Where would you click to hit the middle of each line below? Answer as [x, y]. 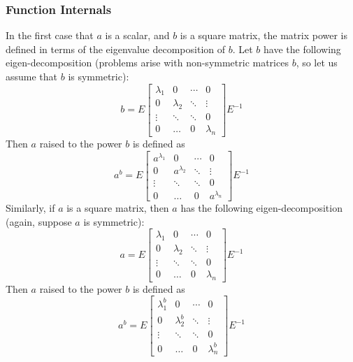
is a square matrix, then [118, 208]
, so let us [317, 63]
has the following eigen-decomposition [261, 208]
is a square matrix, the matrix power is [264, 35]
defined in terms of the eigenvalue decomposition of [116, 49]
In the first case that [50, 35]
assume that [32, 76]
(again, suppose [39, 221]
